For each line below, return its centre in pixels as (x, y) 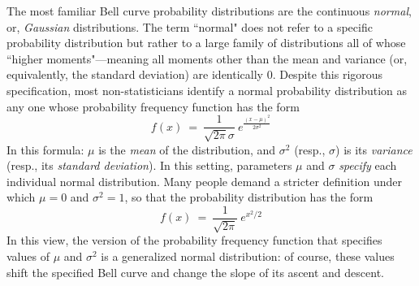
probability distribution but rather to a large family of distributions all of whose (206, 43)
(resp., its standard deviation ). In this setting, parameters (149, 165)
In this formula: (45, 149)
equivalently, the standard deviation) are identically (135, 74)
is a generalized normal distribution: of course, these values (248, 256)
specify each (368, 165)
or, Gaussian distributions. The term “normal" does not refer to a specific (190, 26)
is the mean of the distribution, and (187, 149)
